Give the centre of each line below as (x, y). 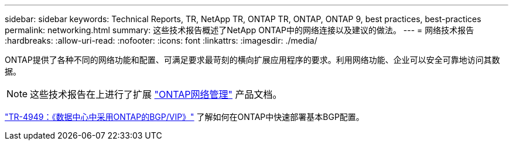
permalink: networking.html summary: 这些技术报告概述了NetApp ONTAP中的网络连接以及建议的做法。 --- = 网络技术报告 (240, 30)
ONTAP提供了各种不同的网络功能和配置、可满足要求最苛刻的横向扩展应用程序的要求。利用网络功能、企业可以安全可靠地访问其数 (252, 60)
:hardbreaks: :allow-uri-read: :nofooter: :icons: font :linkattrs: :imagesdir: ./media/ (161, 40)
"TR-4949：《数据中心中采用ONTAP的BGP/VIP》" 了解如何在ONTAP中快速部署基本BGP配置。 (184, 117)
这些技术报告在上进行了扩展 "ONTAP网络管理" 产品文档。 (156, 94)
